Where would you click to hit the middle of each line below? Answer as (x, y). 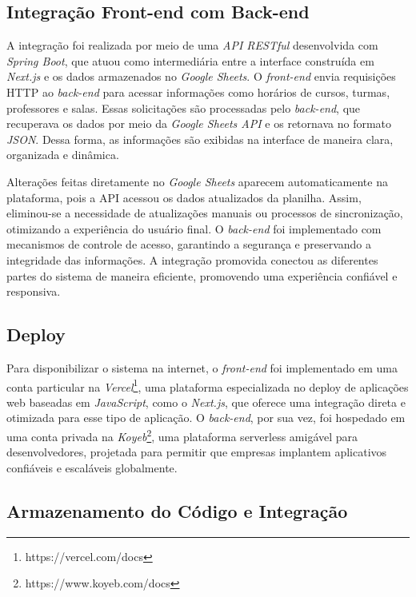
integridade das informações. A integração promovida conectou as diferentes (192, 259)
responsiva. (34, 291)
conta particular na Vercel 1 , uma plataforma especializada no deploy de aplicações (208, 385)
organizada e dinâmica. (63, 155)
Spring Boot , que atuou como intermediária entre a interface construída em (190, 60)
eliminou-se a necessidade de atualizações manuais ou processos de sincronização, (205, 213)
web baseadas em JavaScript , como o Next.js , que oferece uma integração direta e (206, 402)
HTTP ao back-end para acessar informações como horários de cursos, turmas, (198, 92)
